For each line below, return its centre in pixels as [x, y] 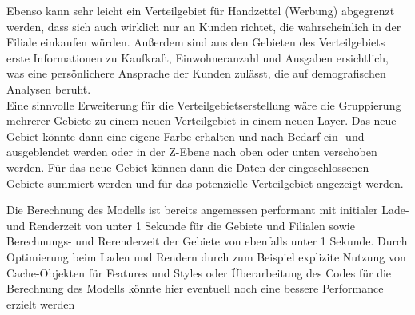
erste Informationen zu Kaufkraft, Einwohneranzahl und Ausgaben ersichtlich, [198, 57]
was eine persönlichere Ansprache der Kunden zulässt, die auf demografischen [196, 73]
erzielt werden [41, 303]
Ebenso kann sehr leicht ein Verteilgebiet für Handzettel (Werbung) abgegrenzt [201, 10]
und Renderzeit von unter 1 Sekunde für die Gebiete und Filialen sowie [181, 225]
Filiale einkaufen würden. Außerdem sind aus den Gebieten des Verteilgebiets [196, 42]
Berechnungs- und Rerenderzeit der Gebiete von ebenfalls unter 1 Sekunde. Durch [207, 241]
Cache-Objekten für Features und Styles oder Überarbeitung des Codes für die [199, 272]
